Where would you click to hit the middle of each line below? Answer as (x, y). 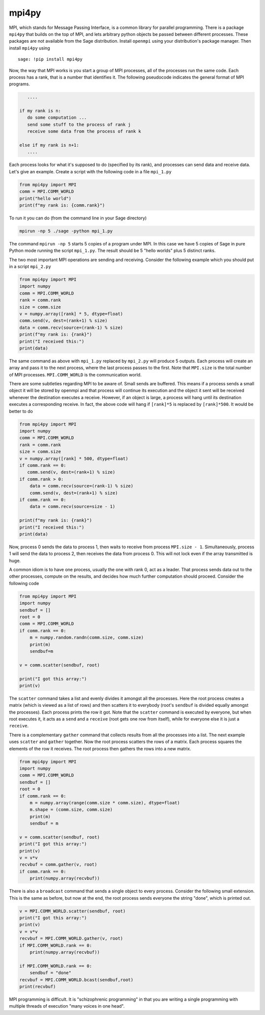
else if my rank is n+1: (49, 145)
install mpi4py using (29, 48)
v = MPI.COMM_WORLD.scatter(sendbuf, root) (73, 911)
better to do (21, 411)
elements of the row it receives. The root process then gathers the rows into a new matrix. (100, 748)
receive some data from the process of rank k (84, 132)
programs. (20, 84)
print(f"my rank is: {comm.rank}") (62, 205)
